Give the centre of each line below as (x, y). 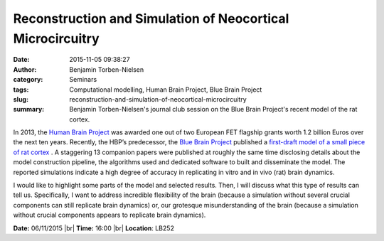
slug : (21, 99)
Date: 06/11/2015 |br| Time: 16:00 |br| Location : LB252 (94, 228)
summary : (29, 109)
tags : (21, 90)
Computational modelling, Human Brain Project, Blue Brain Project (166, 90)
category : (28, 80)
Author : (25, 69)
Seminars (83, 80)
